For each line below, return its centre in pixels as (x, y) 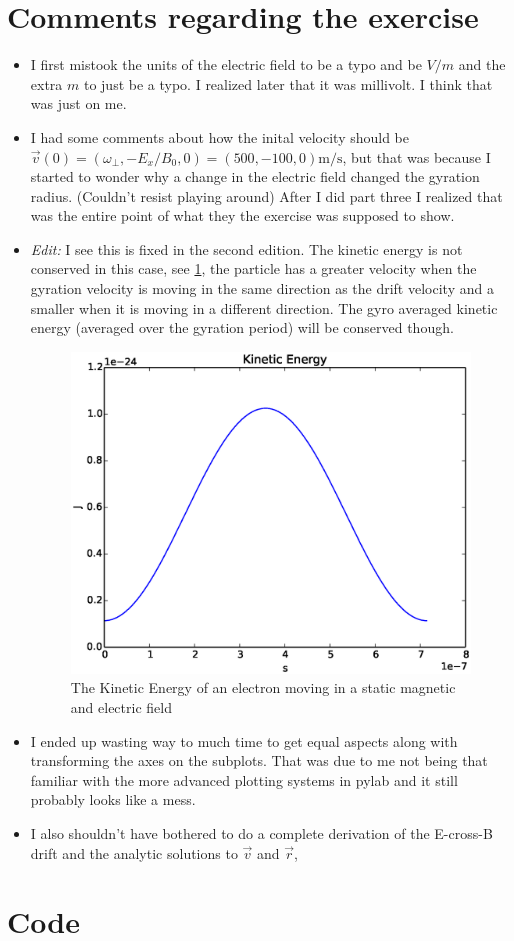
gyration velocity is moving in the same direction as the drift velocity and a (262, 288)
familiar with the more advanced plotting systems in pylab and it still (244, 779)
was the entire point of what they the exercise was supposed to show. (242, 215)
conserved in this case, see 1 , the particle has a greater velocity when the (253, 268)
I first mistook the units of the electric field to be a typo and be (226, 64)
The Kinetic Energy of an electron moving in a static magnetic (263, 687)
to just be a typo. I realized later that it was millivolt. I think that (288, 83)
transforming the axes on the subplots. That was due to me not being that (259, 760)
